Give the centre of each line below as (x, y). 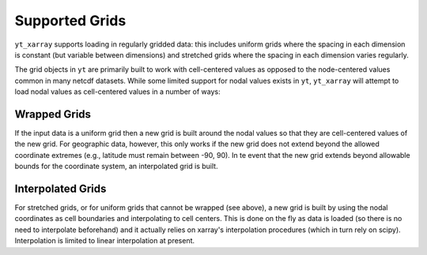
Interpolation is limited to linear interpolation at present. (105, 241)
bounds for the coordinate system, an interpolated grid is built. (116, 167)
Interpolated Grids (60, 189)
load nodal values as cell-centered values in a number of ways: (117, 92)
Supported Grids (70, 21)
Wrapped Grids (53, 114)
